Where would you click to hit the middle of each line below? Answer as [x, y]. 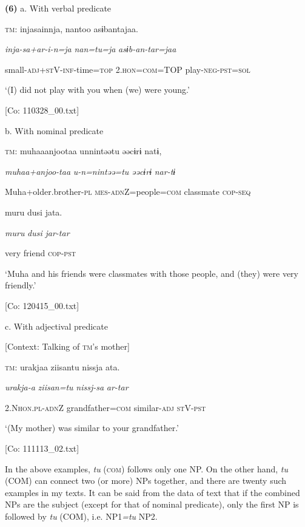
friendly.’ [21, 285]
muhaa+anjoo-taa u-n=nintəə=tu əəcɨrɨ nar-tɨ [90, 171]
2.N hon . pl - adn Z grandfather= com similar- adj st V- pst [106, 407]
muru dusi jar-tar [37, 232]
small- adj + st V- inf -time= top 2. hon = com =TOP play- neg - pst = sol [128, 69]
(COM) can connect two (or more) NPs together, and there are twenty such [146, 481]
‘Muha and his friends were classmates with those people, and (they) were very [152, 273]
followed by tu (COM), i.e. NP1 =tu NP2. [81, 516]
